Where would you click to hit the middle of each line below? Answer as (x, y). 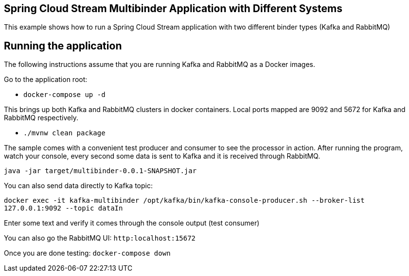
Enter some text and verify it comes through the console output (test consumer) (132, 223)
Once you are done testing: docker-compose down (87, 253)
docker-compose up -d (64, 95)
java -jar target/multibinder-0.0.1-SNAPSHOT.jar (100, 171)
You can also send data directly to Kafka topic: (78, 186)
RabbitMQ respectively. (41, 118)
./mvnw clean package (64, 133)
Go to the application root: (46, 80)
